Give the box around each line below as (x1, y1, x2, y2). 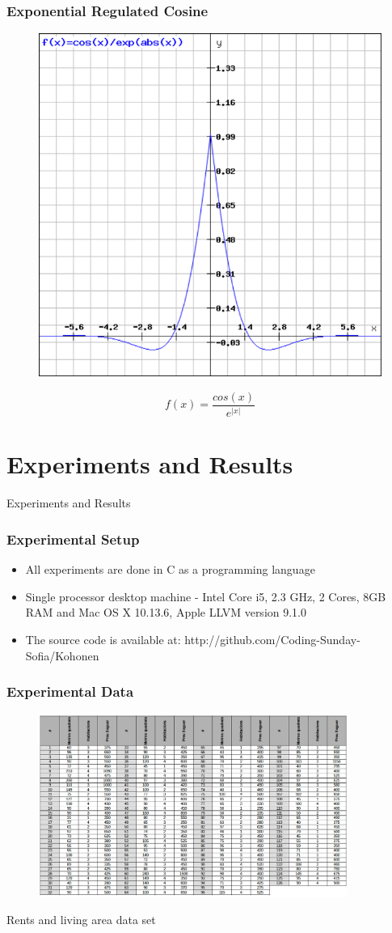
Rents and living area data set (6, 911, 156, 928)
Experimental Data (6, 681, 134, 702)
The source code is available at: (25, 630, 181, 647)
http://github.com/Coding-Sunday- (184, 630, 360, 647)
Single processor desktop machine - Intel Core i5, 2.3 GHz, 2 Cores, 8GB (25, 587, 386, 604)
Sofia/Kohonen (25, 647, 99, 664)
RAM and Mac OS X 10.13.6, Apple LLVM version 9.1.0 (25, 604, 307, 621)
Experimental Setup (6, 528, 140, 549)
